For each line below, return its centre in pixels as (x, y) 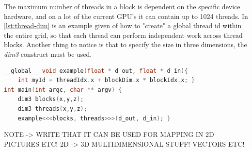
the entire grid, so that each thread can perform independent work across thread (123, 35)
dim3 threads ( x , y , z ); (52, 109)
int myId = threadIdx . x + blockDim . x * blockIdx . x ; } (106, 80)
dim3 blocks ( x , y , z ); (51, 99)
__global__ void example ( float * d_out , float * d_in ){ (96, 71)
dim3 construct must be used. (48, 54)
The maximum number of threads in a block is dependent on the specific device (122, 6)
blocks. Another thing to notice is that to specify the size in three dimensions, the (126, 44)
